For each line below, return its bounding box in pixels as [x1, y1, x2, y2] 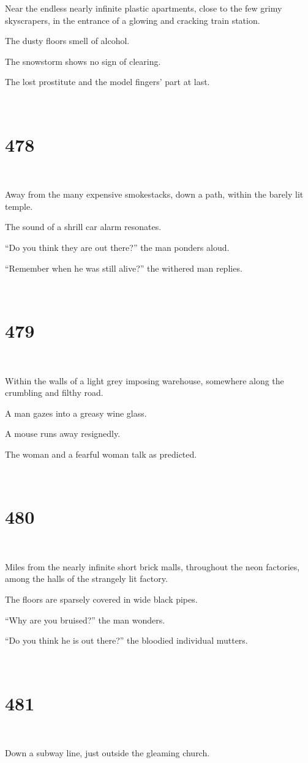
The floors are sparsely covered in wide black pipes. [5, 593, 198, 606]
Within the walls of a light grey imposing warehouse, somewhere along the [5, 374, 284, 387]
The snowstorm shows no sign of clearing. [5, 54, 161, 67]
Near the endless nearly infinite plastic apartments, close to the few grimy [5, 2, 282, 14]
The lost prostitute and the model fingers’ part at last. [5, 75, 210, 88]
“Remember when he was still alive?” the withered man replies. [5, 261, 242, 274]
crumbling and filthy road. [5, 386, 103, 399]
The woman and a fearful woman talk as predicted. [5, 447, 197, 460]
